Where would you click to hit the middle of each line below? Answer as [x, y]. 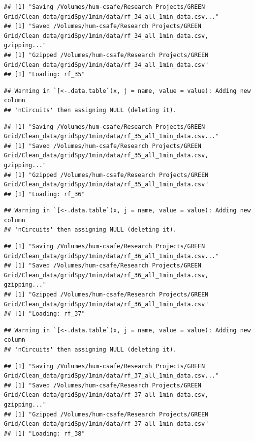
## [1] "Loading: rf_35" [45, 74]
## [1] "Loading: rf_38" [45, 433]
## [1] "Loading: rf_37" [45, 314]
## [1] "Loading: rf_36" [45, 194]
